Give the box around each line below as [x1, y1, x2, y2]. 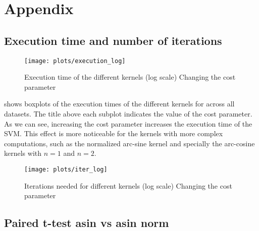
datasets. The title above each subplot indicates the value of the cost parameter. [4, 108, 252, 119]
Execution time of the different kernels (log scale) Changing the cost [24, 72, 236, 82]
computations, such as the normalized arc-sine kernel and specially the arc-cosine [4, 138, 255, 148]
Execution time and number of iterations [4, 32, 222, 48]
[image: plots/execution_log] [24, 57, 126, 65]
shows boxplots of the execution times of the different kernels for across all [4, 98, 235, 109]
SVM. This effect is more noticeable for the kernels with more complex [4, 128, 223, 139]
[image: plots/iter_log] [24, 165, 108, 173]
